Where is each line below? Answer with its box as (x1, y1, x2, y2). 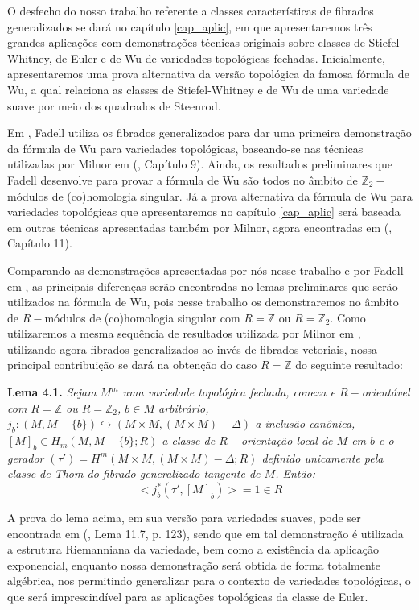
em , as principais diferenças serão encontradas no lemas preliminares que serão (7, 277, 398, 294)
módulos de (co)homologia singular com (44, 309, 240, 326)
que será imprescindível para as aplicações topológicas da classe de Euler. (7, 588, 368, 604)
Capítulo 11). (7, 234, 72, 251)
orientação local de (240, 432, 333, 449)
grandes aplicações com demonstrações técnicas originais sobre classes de (7, 34, 365, 51)
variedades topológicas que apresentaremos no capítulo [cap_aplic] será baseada (7, 203, 401, 220)
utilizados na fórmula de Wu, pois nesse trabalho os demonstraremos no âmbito (7, 293, 399, 310)
